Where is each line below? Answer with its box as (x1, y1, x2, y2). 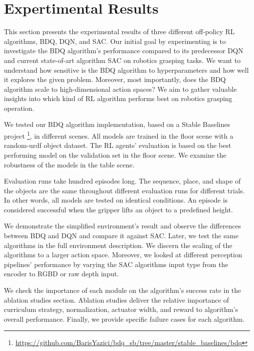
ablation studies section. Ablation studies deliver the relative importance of (4, 294, 229, 305)
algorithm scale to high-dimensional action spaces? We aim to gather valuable (4, 83, 237, 94)
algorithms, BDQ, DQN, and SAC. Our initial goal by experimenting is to (4, 36, 226, 46)
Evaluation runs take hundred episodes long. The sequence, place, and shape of (4, 176, 241, 186)
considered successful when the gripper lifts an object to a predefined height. (4, 204, 233, 214)
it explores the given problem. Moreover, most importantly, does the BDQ (4, 74, 226, 84)
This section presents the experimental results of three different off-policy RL (4, 26, 235, 37)
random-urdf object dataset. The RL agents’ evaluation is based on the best (4, 140, 232, 150)
